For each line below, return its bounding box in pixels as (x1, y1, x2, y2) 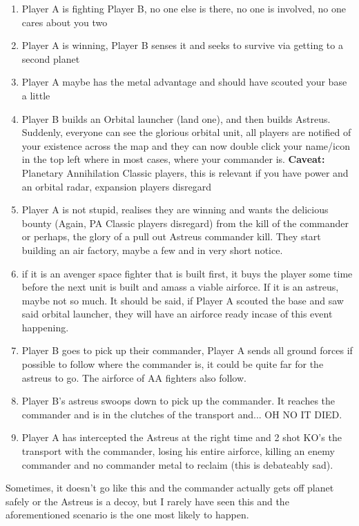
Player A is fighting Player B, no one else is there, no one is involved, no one (21, 1, 346, 15)
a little (21, 88, 50, 102)
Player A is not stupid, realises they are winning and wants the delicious (21, 202, 329, 217)
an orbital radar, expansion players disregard (21, 179, 212, 193)
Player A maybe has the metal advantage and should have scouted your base (21, 75, 347, 89)
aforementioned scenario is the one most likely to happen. (6, 507, 249, 522)
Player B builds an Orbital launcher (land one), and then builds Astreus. (21, 111, 331, 126)
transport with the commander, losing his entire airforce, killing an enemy (21, 444, 335, 458)
